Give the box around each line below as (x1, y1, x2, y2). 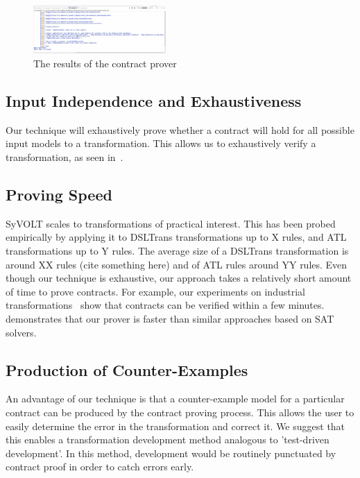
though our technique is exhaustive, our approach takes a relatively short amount (6, 271, 352, 285)
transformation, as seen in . (6, 150, 123, 164)
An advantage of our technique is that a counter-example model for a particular (6, 391, 345, 406)
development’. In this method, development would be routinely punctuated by (6, 445, 336, 460)
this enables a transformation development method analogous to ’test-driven (6, 432, 329, 447)
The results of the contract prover (33, 56, 177, 71)
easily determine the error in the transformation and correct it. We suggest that (6, 418, 345, 433)
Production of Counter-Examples (6, 359, 248, 380)
